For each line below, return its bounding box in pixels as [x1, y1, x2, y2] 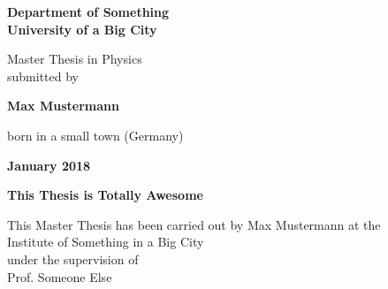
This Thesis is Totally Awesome [7, 186, 203, 204]
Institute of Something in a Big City [7, 232, 204, 251]
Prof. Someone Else [7, 267, 112, 285]
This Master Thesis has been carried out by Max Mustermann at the [7, 215, 381, 233]
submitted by [7, 66, 79, 85]
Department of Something [7, 3, 170, 20]
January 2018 [7, 156, 91, 174]
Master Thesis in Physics [7, 49, 142, 68]
